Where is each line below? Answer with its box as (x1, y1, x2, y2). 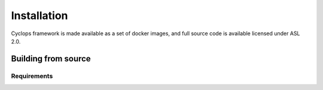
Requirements (11, 72, 53, 80)
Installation (11, 9, 68, 22)
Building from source (11, 54, 91, 64)
